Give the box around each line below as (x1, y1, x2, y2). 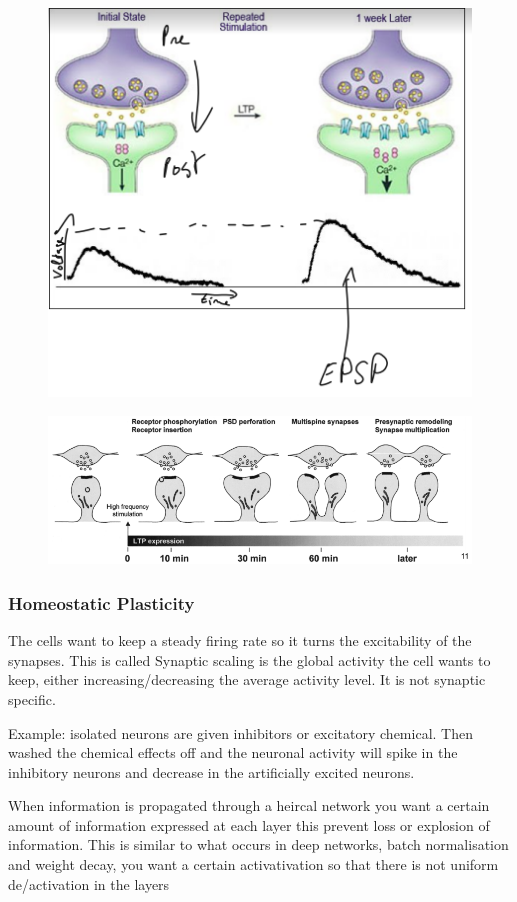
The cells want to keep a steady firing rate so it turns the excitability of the (8, 630, 472, 651)
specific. (8, 688, 56, 709)
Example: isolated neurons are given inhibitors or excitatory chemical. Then (8, 722, 473, 743)
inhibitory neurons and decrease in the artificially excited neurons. (8, 761, 415, 782)
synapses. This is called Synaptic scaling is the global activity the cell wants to (8, 649, 491, 670)
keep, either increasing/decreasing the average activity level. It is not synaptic (8, 669, 486, 690)
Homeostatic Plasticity (8, 590, 195, 615)
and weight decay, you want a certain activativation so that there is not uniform (8, 854, 499, 875)
